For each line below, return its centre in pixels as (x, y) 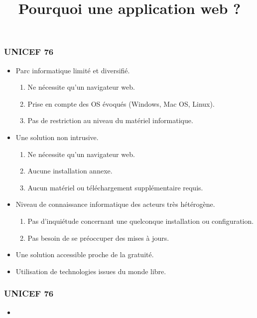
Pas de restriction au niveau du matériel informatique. (110, 120)
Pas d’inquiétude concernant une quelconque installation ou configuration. (141, 221)
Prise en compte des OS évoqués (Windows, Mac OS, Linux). (121, 103)
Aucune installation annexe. (70, 171)
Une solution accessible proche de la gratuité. (85, 254)
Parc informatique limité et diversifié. (73, 70)
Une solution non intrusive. (57, 137)
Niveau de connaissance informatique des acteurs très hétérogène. (115, 204)
